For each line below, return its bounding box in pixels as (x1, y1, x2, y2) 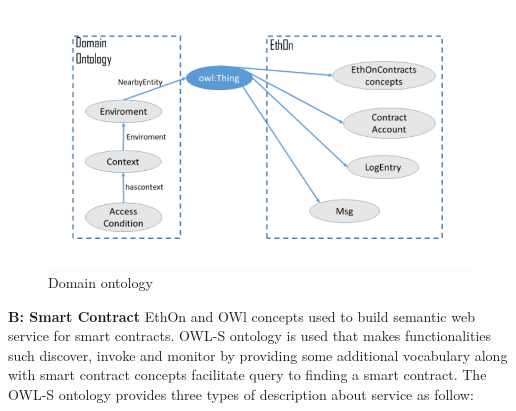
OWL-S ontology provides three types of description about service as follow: (8, 384, 474, 405)
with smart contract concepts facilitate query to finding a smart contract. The (8, 364, 487, 385)
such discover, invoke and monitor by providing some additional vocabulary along (8, 344, 508, 365)
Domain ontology (48, 272, 153, 293)
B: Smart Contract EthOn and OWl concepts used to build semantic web (8, 305, 475, 326)
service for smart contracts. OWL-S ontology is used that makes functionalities (8, 325, 492, 346)
